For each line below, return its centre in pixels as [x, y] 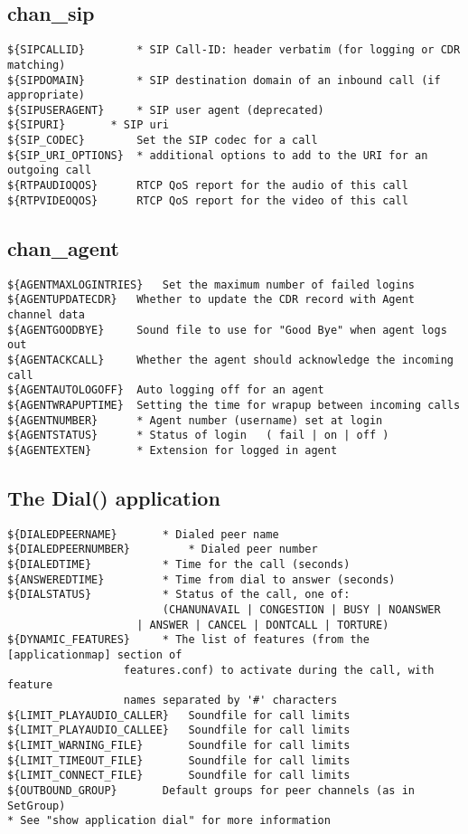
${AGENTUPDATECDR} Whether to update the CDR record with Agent [211, 300]
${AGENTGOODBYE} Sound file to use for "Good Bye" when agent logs [227, 330]
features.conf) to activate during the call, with [279, 670]
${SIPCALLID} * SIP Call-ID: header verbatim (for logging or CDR [234, 50]
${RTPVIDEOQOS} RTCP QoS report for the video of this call [208, 200]
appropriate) [46, 95]
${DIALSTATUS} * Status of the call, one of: [179, 595]
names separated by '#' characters [230, 700]
